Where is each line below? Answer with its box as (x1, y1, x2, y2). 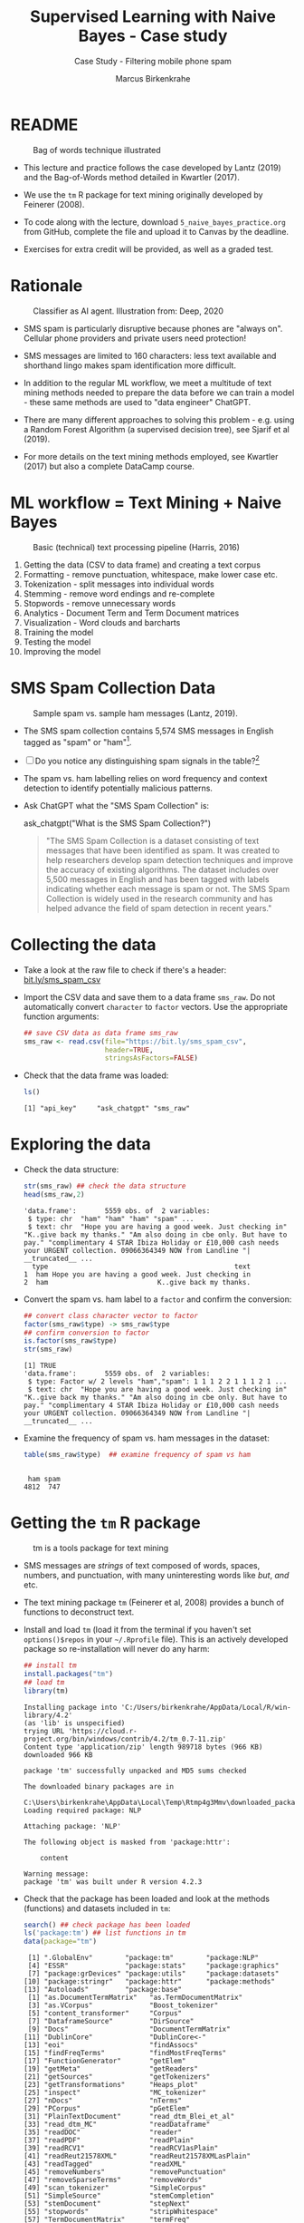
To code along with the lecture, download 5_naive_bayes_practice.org (23, 216, 286, 228)
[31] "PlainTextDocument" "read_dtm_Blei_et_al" (23, 2112, 235, 2121)
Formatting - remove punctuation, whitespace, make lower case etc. (23, 568, 279, 579)
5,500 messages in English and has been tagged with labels (45, 873, 270, 885)
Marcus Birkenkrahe (115, 73, 191, 83)
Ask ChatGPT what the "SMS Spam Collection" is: (23, 800, 210, 811)
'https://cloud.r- (68, 1726, 138, 1735)
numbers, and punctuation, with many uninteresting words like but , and (23, 1570, 290, 1580)
